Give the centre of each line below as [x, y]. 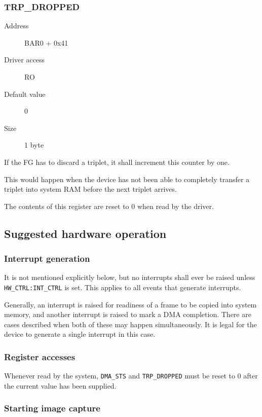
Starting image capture [52, 408]
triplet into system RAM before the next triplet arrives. [90, 189]
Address [16, 26]
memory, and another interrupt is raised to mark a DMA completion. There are [128, 314]
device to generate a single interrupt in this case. [80, 334]
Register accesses [40, 356]
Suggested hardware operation [85, 233]
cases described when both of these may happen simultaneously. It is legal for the [130, 324]
